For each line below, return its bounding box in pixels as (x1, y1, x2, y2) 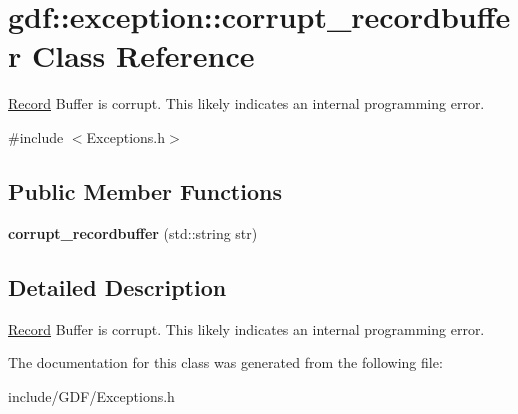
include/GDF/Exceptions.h (8, 385, 175, 406)
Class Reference (31, 35, 255, 76)
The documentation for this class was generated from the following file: (8, 352, 443, 373)
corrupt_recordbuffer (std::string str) (8, 222, 258, 243)
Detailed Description (8, 271, 227, 302)
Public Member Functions (8, 175, 282, 206)
